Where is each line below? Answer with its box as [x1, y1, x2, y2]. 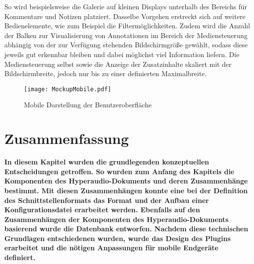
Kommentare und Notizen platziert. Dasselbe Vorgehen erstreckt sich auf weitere [4, 11, 246, 21]
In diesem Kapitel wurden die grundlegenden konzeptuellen [4, 157, 209, 167]
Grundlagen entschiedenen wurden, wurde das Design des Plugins [4, 233, 231, 243]
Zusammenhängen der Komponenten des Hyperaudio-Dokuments [4, 214, 229, 224]
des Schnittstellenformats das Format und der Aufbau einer [4, 195, 209, 205]
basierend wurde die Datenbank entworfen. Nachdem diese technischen [4, 223, 248, 234]
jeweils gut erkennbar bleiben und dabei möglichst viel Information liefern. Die [4, 49, 239, 59]
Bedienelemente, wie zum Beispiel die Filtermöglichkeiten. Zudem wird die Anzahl [4, 20, 250, 31]
